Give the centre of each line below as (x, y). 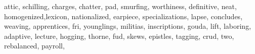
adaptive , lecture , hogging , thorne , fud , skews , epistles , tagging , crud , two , (119, 36)
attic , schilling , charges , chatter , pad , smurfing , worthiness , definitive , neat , (120, 6)
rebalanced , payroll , (34, 46)
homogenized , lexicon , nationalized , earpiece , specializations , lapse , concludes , (123, 16)
